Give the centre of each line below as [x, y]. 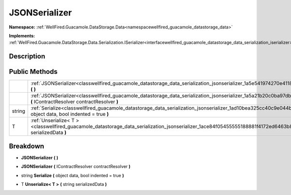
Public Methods [33, 72]
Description [27, 56]
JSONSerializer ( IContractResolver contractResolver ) [76, 167]
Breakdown [27, 146]
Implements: [22, 36]
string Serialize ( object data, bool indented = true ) [73, 175]
